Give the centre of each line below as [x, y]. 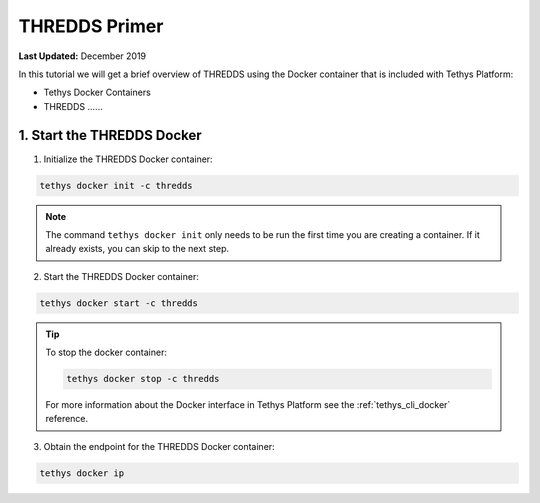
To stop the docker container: [106, 352]
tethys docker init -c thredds [116, 185]
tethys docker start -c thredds [119, 303]
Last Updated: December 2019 [82, 56]
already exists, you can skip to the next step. [137, 249]
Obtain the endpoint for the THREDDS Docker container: [159, 446]
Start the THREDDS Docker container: [121, 276]
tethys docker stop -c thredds [143, 379]
